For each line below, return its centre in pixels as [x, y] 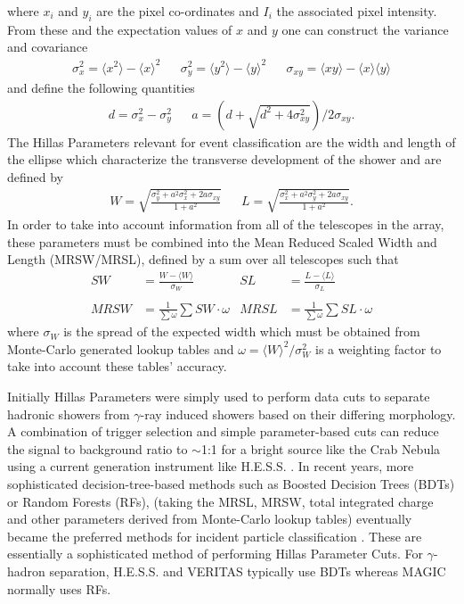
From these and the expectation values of [120, 29]
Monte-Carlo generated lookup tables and [121, 348]
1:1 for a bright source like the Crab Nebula [321, 448]
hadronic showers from [69, 414]
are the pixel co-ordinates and [178, 11]
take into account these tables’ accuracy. [117, 366]
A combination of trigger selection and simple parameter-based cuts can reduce [223, 431]
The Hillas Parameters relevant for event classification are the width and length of [232, 141]
